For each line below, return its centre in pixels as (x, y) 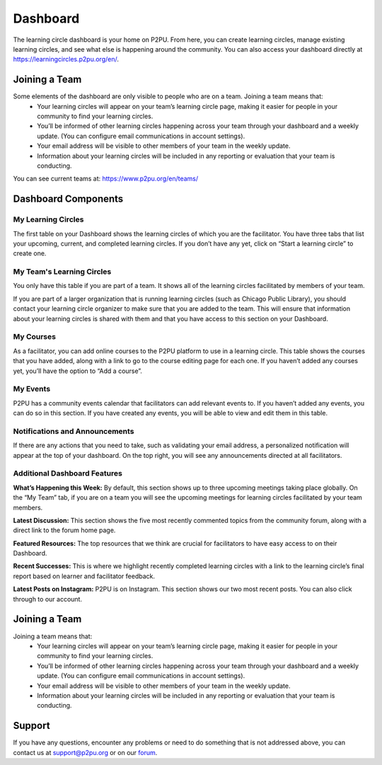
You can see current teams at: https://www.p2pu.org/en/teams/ (105, 179)
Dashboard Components (68, 199)
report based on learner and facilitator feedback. (84, 576)
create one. (30, 253)
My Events (32, 389)
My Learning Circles (48, 219)
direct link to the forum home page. (64, 530)
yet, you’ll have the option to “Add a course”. (78, 371)
